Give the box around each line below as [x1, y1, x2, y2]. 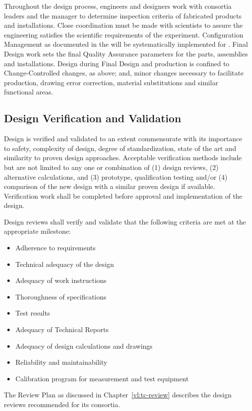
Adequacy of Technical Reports [15, 324, 109, 335]
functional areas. [4, 87, 53, 97]
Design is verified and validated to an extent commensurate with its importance [4, 133, 242, 144]
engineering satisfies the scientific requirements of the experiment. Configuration [4, 29, 243, 39]
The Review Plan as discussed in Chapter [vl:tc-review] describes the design [4, 390, 232, 400]
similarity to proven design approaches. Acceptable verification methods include [4, 152, 242, 163]
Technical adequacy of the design [15, 259, 114, 269]
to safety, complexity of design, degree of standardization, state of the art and [4, 143, 236, 153]
